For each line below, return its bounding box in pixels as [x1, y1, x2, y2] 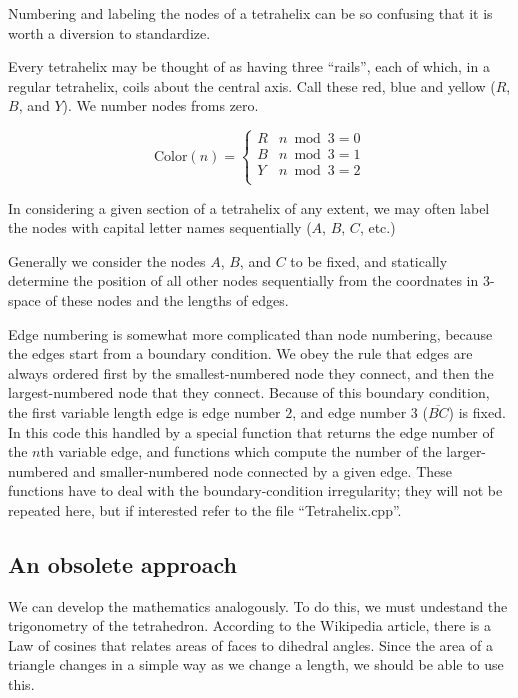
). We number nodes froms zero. [62, 95, 259, 116]
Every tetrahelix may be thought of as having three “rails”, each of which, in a [8, 56, 490, 77]
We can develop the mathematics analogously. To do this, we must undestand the [8, 595, 508, 616]
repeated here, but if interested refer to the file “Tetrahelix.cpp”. [8, 499, 402, 520]
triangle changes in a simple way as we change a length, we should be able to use [8, 654, 504, 675]
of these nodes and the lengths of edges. [45, 289, 289, 310]
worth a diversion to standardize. [8, 22, 211, 43]
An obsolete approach [8, 548, 237, 579]
